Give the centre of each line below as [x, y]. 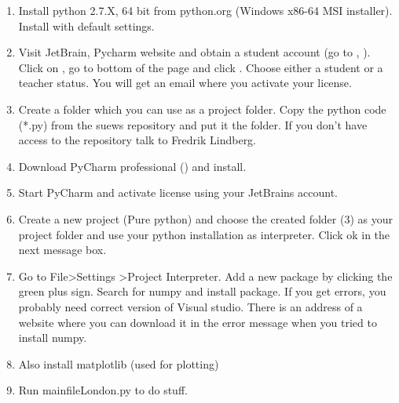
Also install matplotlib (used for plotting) [119, 363]
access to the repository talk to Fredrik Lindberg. [137, 140]
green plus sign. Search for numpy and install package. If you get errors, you [202, 291]
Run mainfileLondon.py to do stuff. [103, 390]
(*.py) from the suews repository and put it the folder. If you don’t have [193, 124]
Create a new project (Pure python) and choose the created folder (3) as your [205, 218]
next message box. [62, 250]
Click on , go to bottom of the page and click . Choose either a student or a [201, 67]
